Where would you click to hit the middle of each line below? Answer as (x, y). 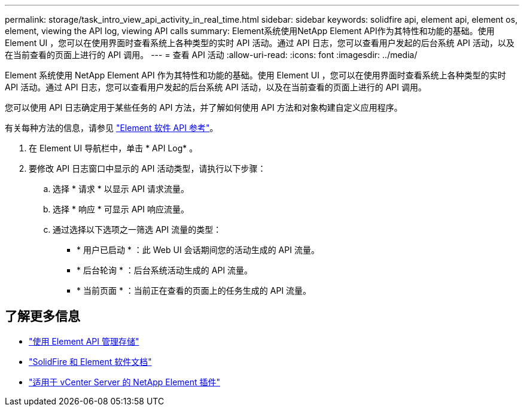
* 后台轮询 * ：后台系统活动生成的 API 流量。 (165, 270)
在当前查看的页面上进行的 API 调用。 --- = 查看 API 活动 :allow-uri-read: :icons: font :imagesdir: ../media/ (211, 55)
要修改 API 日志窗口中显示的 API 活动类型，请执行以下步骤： (147, 168)
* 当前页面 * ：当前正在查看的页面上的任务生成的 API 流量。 (194, 290)
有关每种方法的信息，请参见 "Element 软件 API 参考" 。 (112, 128)
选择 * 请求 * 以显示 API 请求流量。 (121, 189)
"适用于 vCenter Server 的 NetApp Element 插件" (125, 382)
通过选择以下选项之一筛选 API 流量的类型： (137, 229)
